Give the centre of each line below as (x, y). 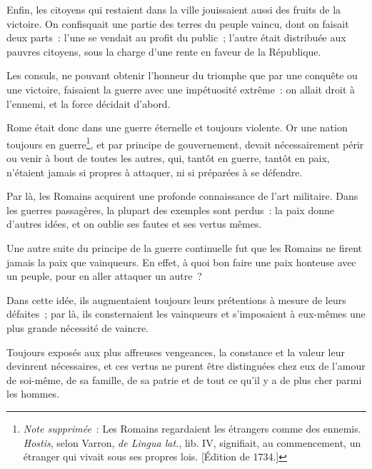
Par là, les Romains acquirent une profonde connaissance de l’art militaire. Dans (182, 196)
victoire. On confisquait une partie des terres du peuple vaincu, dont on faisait (178, 23)
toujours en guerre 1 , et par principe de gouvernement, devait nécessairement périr (185, 143)
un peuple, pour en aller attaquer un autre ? (104, 276)
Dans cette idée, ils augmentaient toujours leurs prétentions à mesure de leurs (176, 299)
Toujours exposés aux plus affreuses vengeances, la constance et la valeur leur (176, 352)
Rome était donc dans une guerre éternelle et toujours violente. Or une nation (177, 127)
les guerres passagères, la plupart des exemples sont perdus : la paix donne (170, 210)
